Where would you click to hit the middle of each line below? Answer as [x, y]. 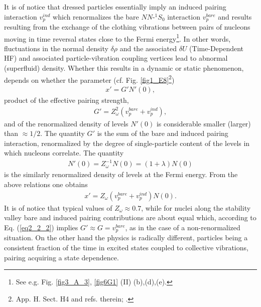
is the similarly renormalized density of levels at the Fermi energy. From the [121, 174]
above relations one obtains [46, 184]
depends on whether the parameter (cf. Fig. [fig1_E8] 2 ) [89, 79]
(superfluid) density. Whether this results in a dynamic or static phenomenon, [124, 68]
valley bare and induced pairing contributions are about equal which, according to [130, 217]
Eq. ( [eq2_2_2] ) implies [41, 227]
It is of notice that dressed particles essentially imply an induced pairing [115, 7]
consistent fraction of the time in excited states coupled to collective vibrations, [126, 247]
